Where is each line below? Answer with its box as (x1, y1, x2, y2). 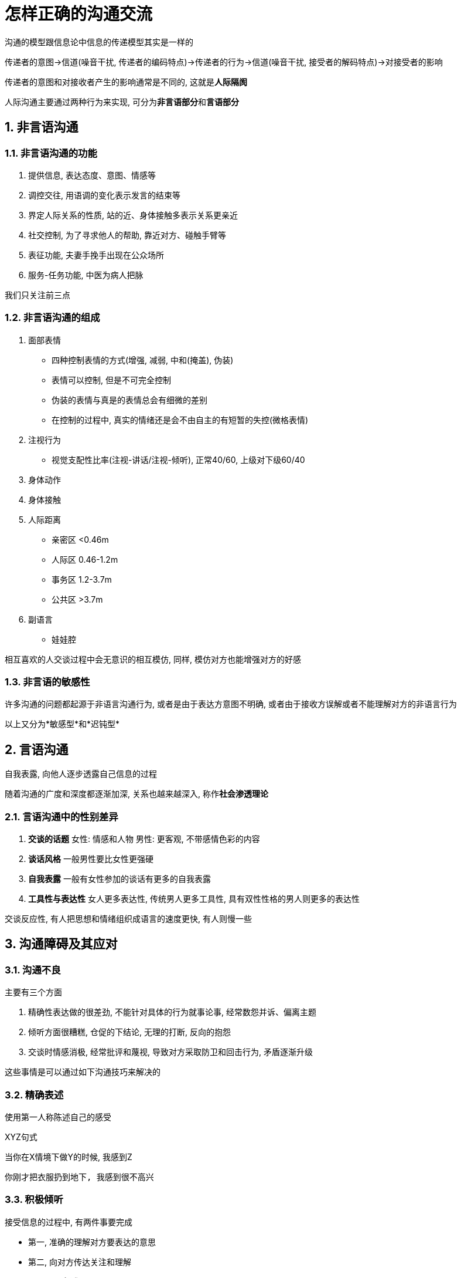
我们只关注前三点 (5, 289, 70, 300)
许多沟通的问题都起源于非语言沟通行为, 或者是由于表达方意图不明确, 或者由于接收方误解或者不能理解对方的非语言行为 (5, 699, 457, 709)
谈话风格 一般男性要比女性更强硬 (28, 854, 153, 864)
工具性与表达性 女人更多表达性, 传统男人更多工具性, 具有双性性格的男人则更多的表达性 (28, 894, 360, 904)
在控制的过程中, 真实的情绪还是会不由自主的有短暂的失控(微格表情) (52, 414, 309, 425)
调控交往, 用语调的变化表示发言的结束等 (28, 190, 180, 200)
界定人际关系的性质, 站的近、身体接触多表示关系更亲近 (28, 209, 238, 220)
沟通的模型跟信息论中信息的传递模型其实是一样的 (5, 36, 193, 47)
